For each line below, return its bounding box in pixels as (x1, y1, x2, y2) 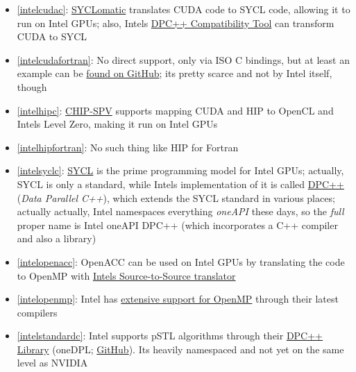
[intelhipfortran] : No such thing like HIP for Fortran (17, 139, 239, 154)
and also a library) (17, 231, 96, 246)
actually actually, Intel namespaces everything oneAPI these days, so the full (17, 204, 344, 219)
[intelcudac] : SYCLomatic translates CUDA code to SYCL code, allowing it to (17, 2, 350, 16)
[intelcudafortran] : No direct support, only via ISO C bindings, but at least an (17, 52, 350, 67)
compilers (17, 305, 58, 319)
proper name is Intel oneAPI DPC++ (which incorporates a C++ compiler (17, 217, 338, 232)
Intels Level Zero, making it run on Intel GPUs (17, 117, 218, 131)
